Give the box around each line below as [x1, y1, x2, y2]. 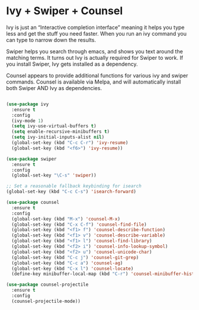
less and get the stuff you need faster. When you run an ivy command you [6, 30, 187, 37]
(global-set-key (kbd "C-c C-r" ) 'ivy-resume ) [11, 140, 129, 146]
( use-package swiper [6, 156, 57, 162]
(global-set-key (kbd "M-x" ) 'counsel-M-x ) [11, 216, 120, 222]
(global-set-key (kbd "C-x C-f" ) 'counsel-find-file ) [11, 221, 147, 228]
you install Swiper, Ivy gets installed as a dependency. [6, 60, 138, 68]
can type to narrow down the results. [6, 36, 97, 43]
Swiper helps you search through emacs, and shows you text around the [6, 47, 184, 55]
